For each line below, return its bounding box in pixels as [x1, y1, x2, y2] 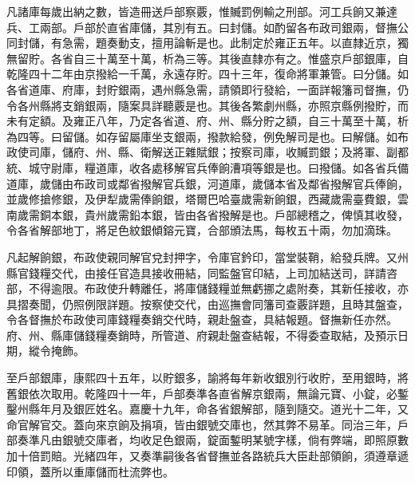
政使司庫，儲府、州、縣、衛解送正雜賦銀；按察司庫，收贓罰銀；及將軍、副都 [6, 144, 409, 160]
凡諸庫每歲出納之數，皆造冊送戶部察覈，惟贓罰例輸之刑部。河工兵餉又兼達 [6, 3, 397, 19]
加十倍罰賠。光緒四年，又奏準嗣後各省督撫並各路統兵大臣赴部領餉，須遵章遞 [6, 448, 409, 464]
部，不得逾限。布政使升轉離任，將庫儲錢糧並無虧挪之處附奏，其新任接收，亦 [6, 280, 409, 297]
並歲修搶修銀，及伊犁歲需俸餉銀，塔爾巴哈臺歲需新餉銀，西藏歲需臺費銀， [6, 191, 397, 207]
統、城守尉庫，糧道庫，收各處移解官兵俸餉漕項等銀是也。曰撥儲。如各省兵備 [6, 159, 409, 175]
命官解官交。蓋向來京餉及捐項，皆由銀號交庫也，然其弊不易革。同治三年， [6, 416, 397, 432]
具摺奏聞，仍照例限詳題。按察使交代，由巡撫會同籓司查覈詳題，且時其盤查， [6, 295, 409, 312]
